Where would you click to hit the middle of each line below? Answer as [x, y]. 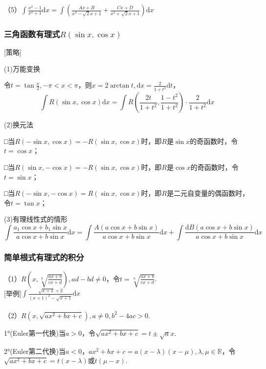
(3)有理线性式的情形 [36, 219]
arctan [120, 86]
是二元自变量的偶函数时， [208, 193]
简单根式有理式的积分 [44, 257]
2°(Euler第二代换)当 [35, 351]
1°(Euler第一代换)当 [35, 333]
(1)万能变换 [22, 68]
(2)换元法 [19, 125]
